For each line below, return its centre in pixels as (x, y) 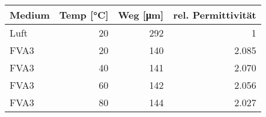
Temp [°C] (84, 15)
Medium (30, 15)
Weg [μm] (141, 15)
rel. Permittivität (215, 15)
